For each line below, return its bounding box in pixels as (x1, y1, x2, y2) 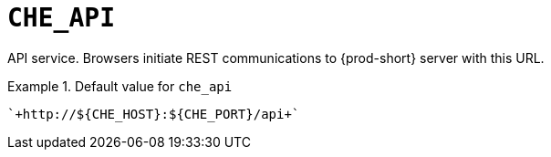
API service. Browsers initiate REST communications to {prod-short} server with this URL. (7, 49, 545, 66)
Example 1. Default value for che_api (7, 78, 233, 94)
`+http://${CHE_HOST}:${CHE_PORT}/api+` (7, 106, 300, 121)
